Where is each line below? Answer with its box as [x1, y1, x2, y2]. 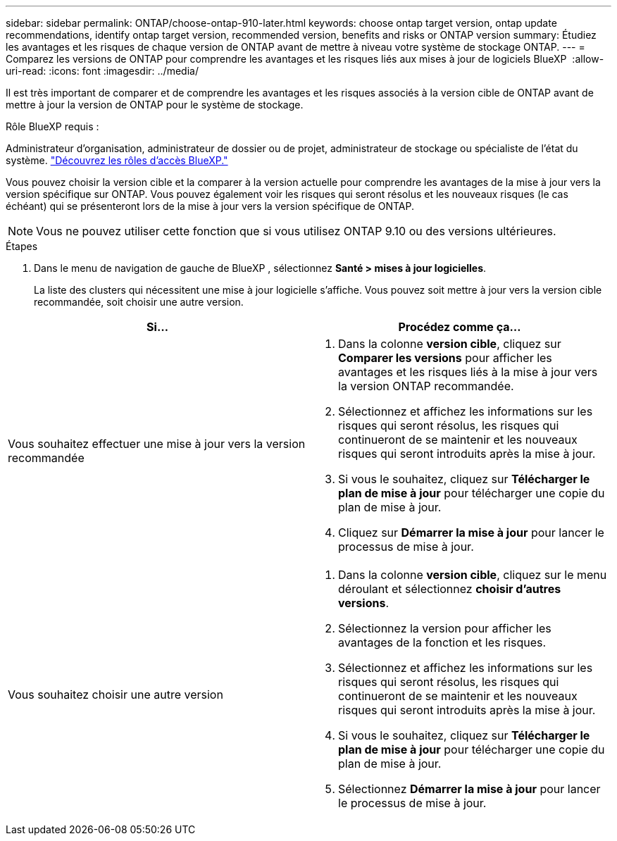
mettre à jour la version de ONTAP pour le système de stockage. [6, 99, 304, 111]
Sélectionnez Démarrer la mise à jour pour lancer [338, 782, 601, 796]
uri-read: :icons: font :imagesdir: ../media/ [6, 65, 199, 77]
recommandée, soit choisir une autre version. [34, 296, 244, 308]
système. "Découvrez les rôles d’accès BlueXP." [6, 154, 228, 166]
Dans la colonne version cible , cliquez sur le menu [338, 568, 607, 582]
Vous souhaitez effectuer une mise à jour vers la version [8, 437, 306, 451]
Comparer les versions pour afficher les [338, 351, 552, 365]
